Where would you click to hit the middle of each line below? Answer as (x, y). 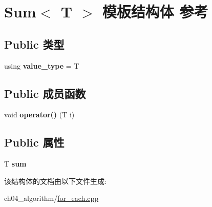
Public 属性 (34, 142)
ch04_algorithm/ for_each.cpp (51, 198)
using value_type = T (42, 65)
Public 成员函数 (45, 93)
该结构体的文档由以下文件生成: (55, 181)
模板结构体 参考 (155, 12)
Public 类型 (34, 44)
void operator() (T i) (39, 115)
